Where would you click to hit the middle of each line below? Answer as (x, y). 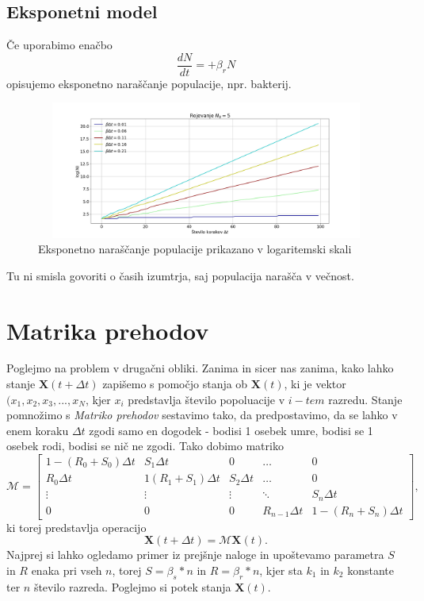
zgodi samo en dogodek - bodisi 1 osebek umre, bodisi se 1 (231, 430)
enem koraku (38, 430)
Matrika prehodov (108, 330)
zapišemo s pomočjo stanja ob (175, 384)
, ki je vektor (315, 384)
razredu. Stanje (365, 399)
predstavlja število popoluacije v (206, 399)
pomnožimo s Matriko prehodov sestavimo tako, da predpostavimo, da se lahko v (202, 415)
